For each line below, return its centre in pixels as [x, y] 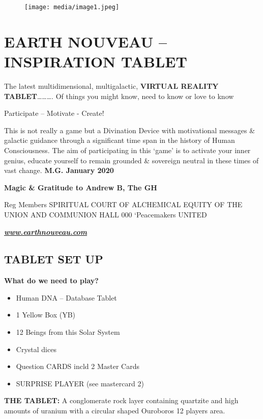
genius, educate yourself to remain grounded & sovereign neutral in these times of [131, 160]
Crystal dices [36, 349]
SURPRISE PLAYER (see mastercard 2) [80, 383]
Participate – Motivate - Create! [54, 113]
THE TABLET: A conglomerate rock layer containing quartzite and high [121, 400]
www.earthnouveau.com [46, 231]
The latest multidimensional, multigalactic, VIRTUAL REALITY [111, 85]
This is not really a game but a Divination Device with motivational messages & [130, 130]
